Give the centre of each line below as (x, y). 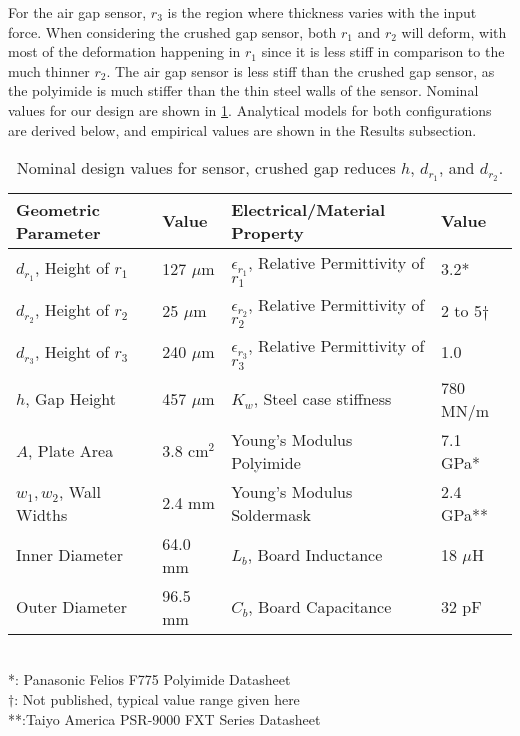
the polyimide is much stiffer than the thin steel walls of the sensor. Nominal (243, 90)
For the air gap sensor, (77, 12)
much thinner (49, 70)
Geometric (58, 209)
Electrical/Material (308, 209)
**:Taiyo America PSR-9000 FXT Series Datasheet (164, 718)
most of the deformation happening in (124, 51)
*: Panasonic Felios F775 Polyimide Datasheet (149, 679)
